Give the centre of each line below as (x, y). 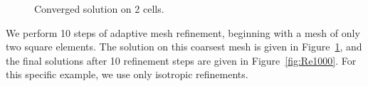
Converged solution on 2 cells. (99, 9)
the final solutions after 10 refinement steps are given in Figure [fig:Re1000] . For (181, 60)
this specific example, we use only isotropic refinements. (127, 74)
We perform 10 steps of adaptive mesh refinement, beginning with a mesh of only (183, 32)
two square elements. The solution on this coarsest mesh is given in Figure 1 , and (184, 47)
